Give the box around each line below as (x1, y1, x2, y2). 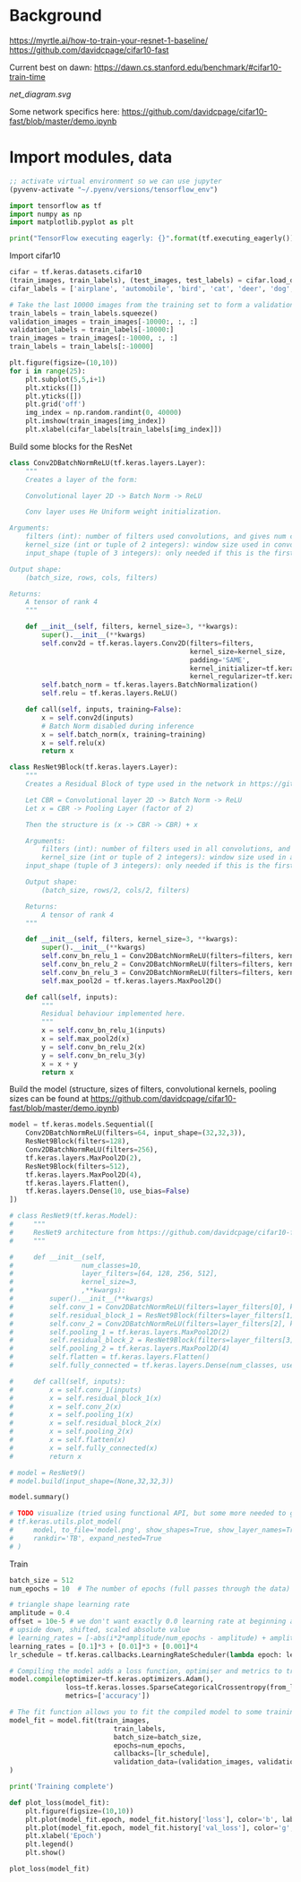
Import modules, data (9, 147, 173, 168)
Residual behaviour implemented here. (41, 1009, 186, 1018)
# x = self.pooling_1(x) (9, 1411, 134, 1420)
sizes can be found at (9, 1093, 90, 1104)
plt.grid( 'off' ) (25, 400, 87, 409)
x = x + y (41, 1059, 78, 1068)
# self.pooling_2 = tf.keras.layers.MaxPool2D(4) (9, 1344, 230, 1353)
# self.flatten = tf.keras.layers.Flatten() (9, 1352, 211, 1362)
